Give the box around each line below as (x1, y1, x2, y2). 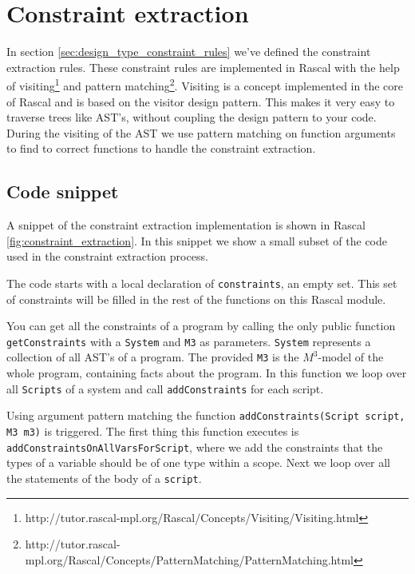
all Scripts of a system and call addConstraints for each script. (6, 380, 324, 397)
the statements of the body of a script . (6, 469, 202, 486)
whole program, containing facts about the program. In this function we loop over (6, 365, 407, 381)
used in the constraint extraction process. (6, 248, 208, 265)
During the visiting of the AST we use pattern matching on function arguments (6, 124, 396, 141)
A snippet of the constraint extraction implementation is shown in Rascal (6, 217, 366, 233)
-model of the (318, 349, 384, 365)
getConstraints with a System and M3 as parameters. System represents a (6, 333, 371, 349)
